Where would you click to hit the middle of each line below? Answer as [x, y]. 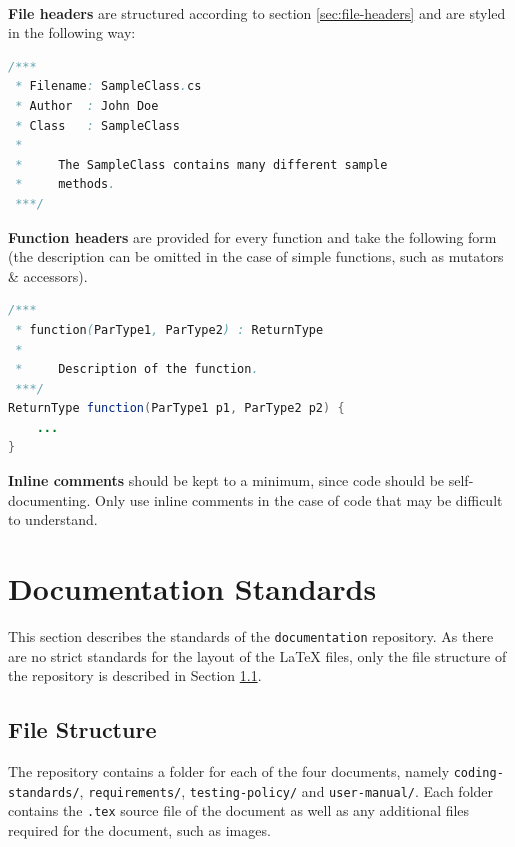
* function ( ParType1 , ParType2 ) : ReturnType [169, 329]
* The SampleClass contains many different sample [201, 164]
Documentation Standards [192, 588]
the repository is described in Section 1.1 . [135, 675]
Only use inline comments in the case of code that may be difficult [299, 499]
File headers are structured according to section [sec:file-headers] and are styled [257, 12]
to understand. [53, 519]
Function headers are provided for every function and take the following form [252, 236]
